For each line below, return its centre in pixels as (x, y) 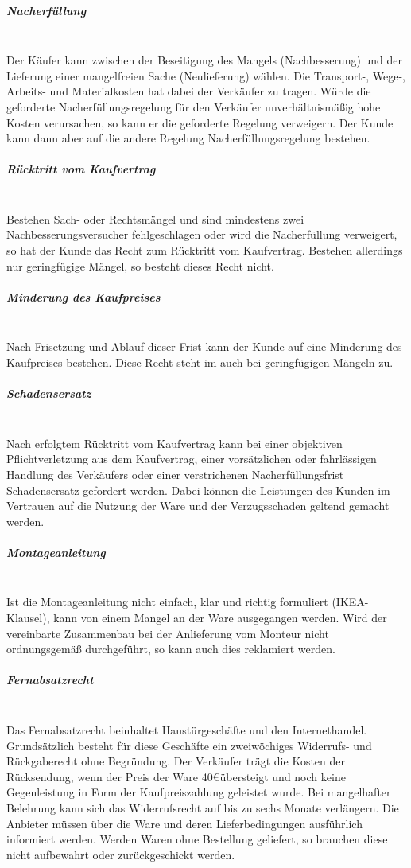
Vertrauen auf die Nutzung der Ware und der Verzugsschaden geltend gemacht (198, 506)
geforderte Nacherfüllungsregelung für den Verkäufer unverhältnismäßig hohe (194, 106)
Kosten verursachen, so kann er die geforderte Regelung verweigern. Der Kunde (200, 122)
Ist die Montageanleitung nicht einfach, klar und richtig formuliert (167, 602)
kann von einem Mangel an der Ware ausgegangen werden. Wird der (220, 618)
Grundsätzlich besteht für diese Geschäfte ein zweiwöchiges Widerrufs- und (189, 745)
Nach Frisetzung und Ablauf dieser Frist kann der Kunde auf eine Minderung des (204, 346)
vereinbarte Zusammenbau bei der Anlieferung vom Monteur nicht (168, 633)
